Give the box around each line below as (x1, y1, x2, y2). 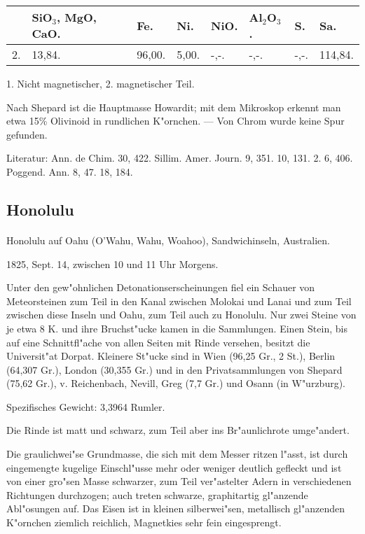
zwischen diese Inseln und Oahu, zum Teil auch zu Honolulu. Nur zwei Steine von (6, 307, 357, 322)
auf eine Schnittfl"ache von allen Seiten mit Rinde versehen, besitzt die (6, 335, 310, 349)
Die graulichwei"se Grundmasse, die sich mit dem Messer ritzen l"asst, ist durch (6, 447, 348, 461)
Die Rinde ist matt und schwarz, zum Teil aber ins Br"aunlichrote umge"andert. (6, 423, 350, 437)
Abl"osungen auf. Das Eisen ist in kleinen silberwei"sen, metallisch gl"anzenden (6, 501, 345, 516)
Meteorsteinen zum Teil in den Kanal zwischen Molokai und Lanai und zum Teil (6, 293, 352, 308)
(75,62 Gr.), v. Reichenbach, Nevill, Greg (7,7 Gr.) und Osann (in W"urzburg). (6, 376, 346, 391)
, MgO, (57, 9, 97, 25)
